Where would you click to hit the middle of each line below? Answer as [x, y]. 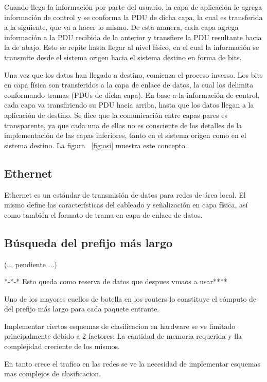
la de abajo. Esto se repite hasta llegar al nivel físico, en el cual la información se [132, 47]
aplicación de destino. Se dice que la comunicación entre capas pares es [116, 115]
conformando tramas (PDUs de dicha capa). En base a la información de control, [132, 94]
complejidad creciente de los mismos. [62, 346]
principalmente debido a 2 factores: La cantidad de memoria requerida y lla [123, 336]
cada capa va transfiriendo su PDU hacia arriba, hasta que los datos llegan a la [129, 105]
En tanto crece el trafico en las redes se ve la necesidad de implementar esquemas [132, 363]
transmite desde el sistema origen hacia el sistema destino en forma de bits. [123, 57]
